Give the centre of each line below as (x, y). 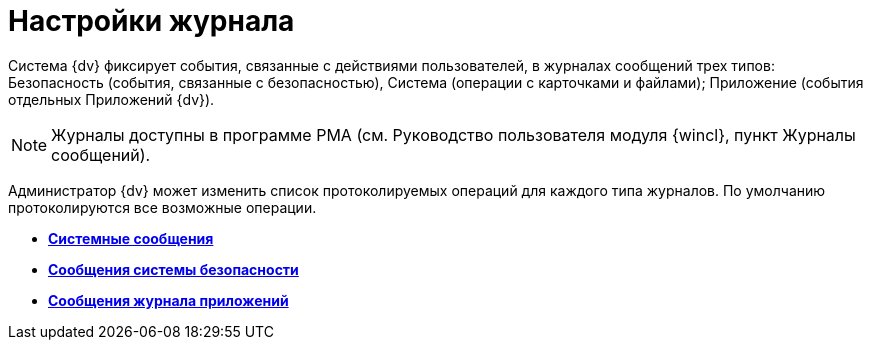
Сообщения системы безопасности (173, 269)
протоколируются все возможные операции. (162, 207)
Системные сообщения (131, 238)
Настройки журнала (151, 21)
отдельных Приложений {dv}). (111, 99)
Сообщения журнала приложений (168, 300)
